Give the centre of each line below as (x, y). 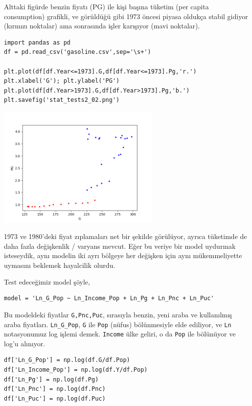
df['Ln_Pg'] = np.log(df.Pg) (51, 379)
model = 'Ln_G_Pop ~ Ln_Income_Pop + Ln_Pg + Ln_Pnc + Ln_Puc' (109, 299)
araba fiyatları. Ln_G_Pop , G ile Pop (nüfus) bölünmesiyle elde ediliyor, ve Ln (118, 324)
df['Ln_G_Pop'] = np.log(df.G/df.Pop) (67, 360)
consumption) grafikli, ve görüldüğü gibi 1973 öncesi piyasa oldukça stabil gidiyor (126, 16)
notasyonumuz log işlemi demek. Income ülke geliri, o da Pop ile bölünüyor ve (120, 334)
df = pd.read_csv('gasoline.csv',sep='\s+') (78, 52)
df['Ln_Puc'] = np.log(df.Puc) (55, 398)
